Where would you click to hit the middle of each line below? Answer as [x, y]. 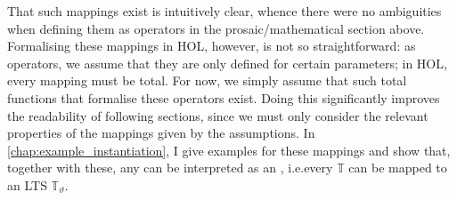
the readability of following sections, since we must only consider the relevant [218, 115]
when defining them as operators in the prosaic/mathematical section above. [216, 28]
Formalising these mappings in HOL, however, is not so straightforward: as [212, 46]
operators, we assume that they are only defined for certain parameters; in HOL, [227, 63]
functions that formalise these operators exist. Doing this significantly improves [224, 97]
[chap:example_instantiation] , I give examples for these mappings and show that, [229, 150]
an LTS [27, 184]
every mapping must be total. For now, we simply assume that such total [207, 80]
